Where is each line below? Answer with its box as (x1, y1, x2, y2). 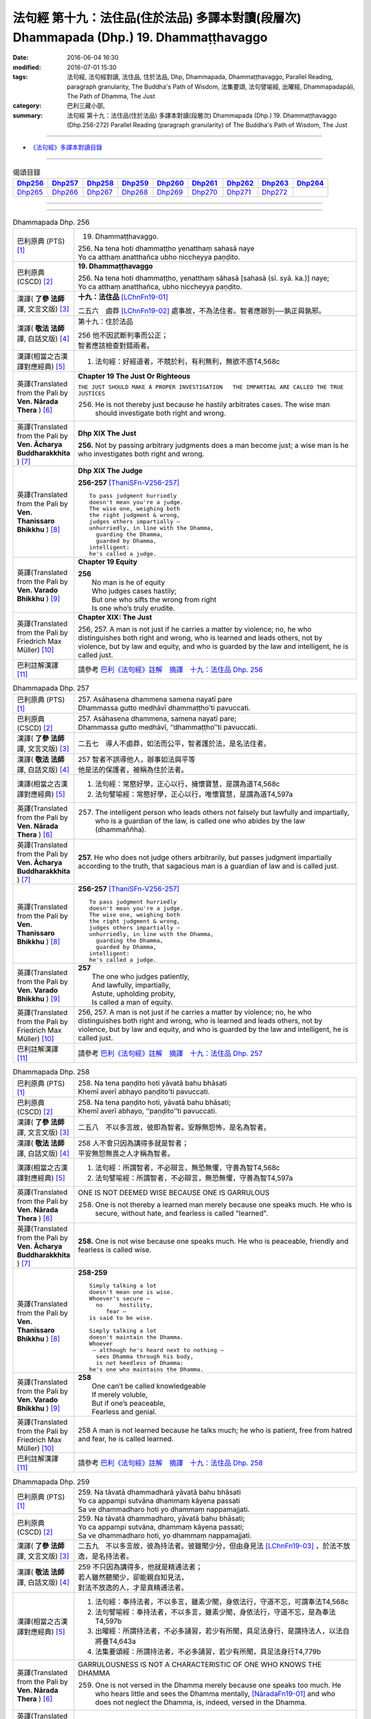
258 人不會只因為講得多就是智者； (78, 1139, 189, 1148)
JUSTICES (78, 389, 106, 397)
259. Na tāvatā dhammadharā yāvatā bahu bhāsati (78, 1487, 241, 1497)
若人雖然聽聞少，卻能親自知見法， (78, 1572, 188, 1581)
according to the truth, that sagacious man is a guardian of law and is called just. (78, 861, 339, 871)
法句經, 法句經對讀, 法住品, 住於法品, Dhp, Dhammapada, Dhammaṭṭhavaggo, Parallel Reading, (67, 73, 333, 81)
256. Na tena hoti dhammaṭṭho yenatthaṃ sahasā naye (78, 243, 255, 253)
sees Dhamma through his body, (95, 1353, 194, 1361)
